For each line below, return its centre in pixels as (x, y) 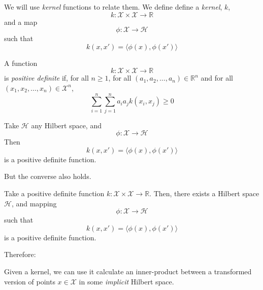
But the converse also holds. (48, 176)
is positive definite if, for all (46, 78)
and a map (21, 22)
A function (21, 63)
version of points (30, 281)
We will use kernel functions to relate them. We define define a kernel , (113, 7)
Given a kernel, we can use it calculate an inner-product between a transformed (128, 271)
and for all (217, 78)
